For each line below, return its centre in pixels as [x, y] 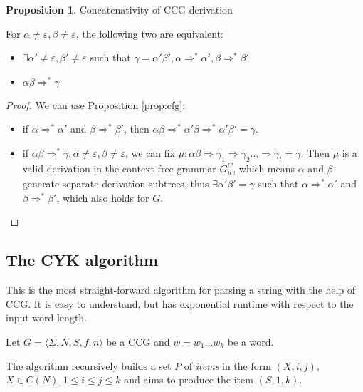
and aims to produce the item [189, 380]
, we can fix [150, 152]
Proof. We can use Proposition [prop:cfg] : [96, 104]
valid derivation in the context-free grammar [119, 168]
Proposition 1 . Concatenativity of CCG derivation [119, 9]
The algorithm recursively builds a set [89, 365]
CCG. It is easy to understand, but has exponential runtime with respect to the [180, 303]
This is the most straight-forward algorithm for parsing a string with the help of [181, 290]
